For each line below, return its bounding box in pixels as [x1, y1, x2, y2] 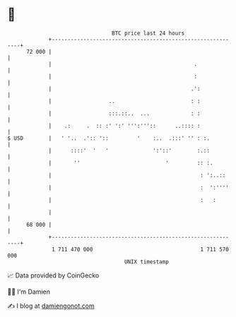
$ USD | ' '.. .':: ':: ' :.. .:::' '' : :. [7, 134, 211, 142]
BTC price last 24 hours [112, 30, 185, 37]
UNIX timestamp [124, 258, 170, 265]
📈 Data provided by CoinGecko [7, 271, 100, 280]
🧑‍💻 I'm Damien [7, 287, 51, 296]
